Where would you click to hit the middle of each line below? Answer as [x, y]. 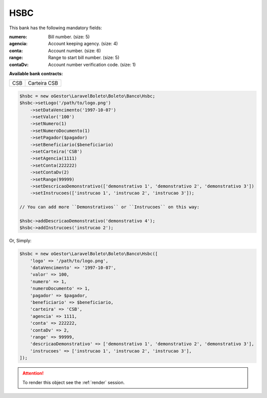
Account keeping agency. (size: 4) [83, 44]
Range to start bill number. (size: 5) [84, 57]
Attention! [33, 373]
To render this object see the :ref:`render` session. [74, 382]
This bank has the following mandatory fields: [56, 28]
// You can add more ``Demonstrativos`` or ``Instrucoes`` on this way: [110, 207]
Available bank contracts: [36, 73]
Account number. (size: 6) [75, 51]
